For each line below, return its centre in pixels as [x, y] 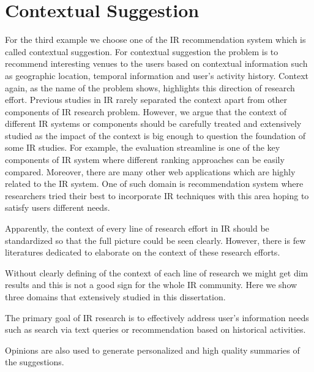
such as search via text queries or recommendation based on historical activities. [155, 329]
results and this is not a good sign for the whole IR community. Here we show [151, 285]
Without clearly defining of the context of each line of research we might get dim [157, 272]
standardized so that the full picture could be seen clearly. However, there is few [155, 240]
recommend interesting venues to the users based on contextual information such [156, 63]
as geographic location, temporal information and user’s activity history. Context [157, 75]
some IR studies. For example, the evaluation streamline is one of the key [143, 147]
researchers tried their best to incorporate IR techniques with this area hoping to [157, 195]
